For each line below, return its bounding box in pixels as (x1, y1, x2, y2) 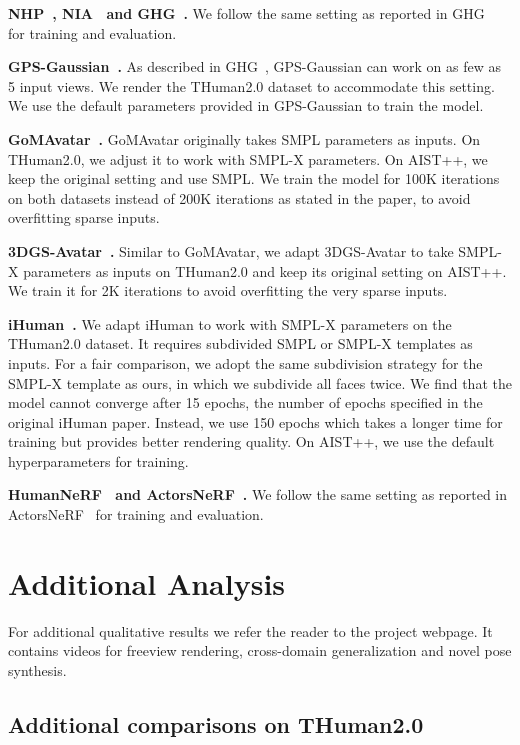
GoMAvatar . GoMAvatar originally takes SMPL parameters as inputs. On (8, 128, 481, 149)
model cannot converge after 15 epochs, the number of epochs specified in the (8, 392, 483, 413)
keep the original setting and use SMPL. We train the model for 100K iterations (8, 168, 500, 189)
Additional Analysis (8, 562, 286, 603)
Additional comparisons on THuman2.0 (8, 708, 424, 739)
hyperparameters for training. (8, 450, 189, 471)
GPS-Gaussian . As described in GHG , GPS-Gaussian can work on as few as (8, 56, 501, 77)
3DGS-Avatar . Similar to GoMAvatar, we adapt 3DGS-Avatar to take (8, 240, 454, 261)
